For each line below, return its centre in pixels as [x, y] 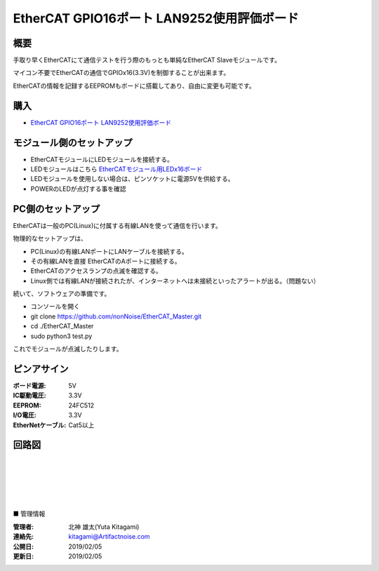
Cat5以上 [81, 425]
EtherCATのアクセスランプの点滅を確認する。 [97, 271]
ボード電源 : [29, 385]
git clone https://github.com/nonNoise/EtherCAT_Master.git [116, 316]
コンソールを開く [55, 307]
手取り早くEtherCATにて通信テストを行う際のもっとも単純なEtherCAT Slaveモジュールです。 [147, 60]
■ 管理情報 [29, 514]
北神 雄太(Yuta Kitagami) [104, 527]
